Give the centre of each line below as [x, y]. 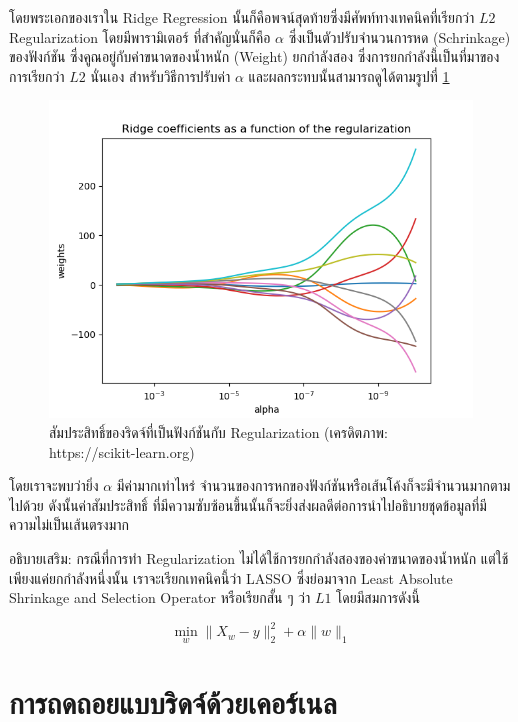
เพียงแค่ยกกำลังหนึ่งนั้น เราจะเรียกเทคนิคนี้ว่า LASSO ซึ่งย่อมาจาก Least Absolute [231, 577]
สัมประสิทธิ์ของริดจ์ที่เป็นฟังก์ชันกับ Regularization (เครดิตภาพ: [218, 431]
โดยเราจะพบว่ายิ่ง [54, 485]
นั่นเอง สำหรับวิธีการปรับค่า [160, 75]
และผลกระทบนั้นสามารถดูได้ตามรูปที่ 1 [349, 75]
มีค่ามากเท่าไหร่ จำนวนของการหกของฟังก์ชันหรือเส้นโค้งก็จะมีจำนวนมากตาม [313, 485]
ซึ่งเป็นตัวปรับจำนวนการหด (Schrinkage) [399, 36]
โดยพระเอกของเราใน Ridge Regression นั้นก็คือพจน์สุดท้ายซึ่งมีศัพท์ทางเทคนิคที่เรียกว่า [242, 17]
